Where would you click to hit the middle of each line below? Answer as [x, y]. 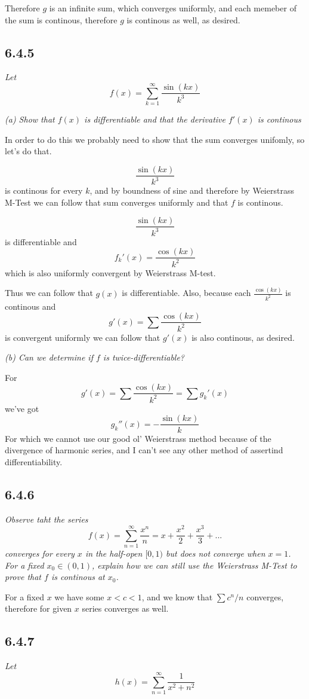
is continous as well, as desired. [183, 19]
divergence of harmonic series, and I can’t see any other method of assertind [144, 450]
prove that [23, 577]
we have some [79, 596]
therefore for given [38, 608]
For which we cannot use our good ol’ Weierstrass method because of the [138, 438]
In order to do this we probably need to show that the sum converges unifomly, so [155, 139]
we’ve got [22, 408]
